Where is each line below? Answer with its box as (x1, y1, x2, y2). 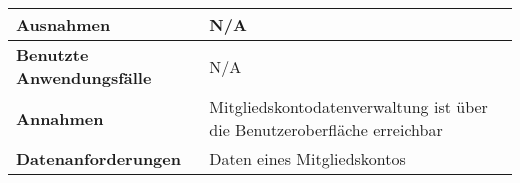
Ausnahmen (16, 13, 111, 36)
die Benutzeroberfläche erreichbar (209, 118, 443, 141)
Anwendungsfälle (16, 66, 152, 89)
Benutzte (16, 43, 89, 66)
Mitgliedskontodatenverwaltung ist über (209, 95, 488, 118)
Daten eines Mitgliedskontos (209, 147, 406, 170)
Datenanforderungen (16, 147, 181, 170)
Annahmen (16, 106, 104, 130)
